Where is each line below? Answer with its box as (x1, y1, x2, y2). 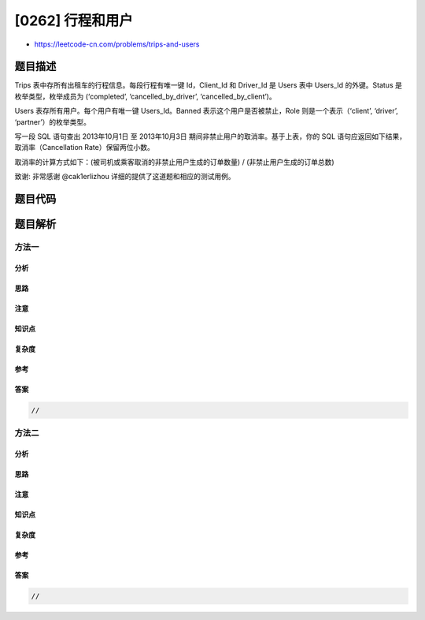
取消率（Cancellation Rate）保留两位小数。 (14, 143, 155, 152)
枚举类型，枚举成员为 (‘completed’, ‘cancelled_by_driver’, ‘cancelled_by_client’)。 (14, 92, 276, 101)
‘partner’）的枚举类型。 (14, 117, 91, 126)
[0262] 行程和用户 (14, 12, 134, 29)
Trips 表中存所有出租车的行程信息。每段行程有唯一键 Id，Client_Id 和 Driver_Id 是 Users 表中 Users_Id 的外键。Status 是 (14, 80, 403, 90)
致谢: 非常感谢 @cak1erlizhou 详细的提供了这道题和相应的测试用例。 (14, 172, 235, 181)
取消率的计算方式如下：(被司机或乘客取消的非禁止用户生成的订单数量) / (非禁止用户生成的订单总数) (14, 157, 334, 166)
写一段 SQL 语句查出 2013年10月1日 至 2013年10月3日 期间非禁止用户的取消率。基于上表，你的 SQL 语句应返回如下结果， (14, 132, 407, 141)
